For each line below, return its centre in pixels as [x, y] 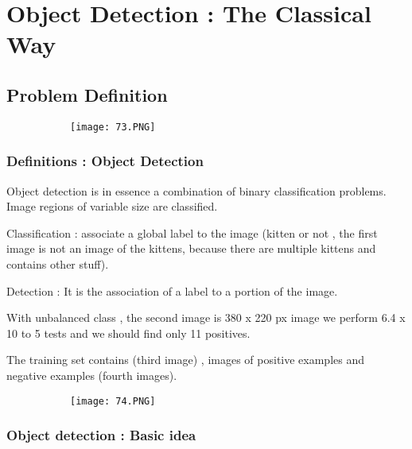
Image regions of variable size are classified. [112, 206]
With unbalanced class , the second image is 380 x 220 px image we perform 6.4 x [206, 317]
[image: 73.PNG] [113, 127]
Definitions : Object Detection [105, 161]
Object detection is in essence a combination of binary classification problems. [196, 190]
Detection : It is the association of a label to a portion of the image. [172, 290]
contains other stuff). [58, 264]
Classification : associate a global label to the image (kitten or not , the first [192, 232]
